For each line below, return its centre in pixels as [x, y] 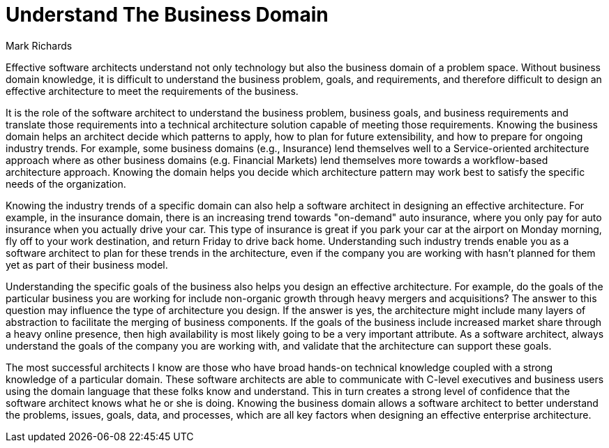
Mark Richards [39, 45]
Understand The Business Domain [167, 15]
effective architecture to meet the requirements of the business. [152, 91]
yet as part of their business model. [87, 264]
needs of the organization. [66, 184]
